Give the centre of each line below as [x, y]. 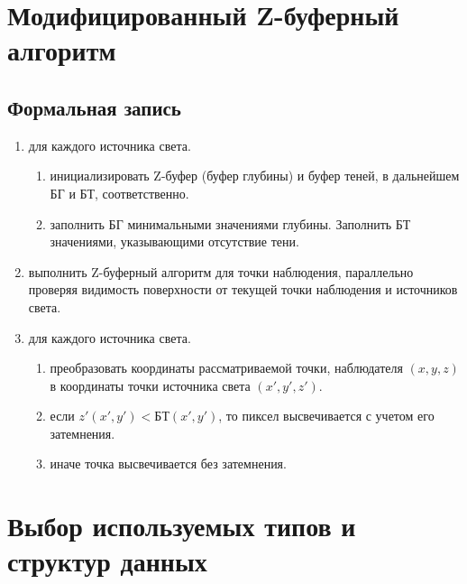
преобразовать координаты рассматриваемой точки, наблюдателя [226, 368]
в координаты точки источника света [150, 385]
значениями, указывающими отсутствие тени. [174, 241]
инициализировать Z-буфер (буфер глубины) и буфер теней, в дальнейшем [255, 176]
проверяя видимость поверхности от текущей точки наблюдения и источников [243, 289]
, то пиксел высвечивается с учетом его [326, 416]
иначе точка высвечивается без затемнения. [168, 463]
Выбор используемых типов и [182, 526]
